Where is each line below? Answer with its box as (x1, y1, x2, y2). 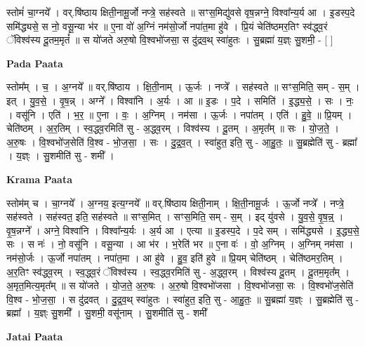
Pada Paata (6, 55, 63, 70)
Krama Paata (6, 171, 72, 186)
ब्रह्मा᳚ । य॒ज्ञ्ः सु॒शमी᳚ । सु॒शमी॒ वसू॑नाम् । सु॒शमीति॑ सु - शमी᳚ (6, 305, 207, 320)
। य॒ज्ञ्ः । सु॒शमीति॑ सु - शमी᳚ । (6, 148, 114, 163)
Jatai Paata (6, 328, 63, 343)
